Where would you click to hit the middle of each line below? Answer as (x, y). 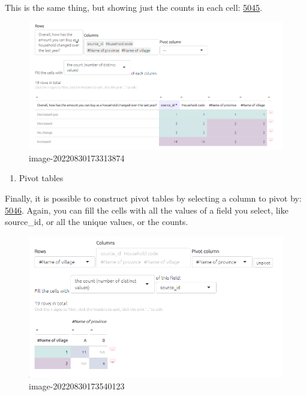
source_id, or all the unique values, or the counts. (97, 222)
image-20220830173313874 (77, 157)
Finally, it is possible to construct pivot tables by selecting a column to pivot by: (153, 198)
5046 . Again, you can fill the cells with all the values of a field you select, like (147, 210)
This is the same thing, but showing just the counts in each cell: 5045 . (134, 7)
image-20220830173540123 (77, 385)
